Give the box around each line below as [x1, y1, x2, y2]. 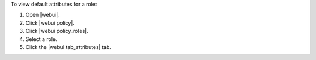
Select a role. [25, 35, 58, 43]
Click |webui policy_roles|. [25, 28, 88, 35]
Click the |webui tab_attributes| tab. [25, 43, 111, 50]
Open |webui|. [25, 12, 60, 18]
